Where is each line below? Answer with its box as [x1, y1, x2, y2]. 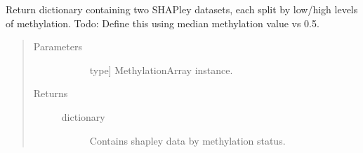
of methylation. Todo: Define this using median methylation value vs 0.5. [6, 15, 319, 30]
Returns [33, 86, 68, 101]
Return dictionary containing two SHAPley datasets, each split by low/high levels [6, 2, 358, 16]
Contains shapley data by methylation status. [89, 133, 286, 147]
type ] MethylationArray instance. [89, 62, 233, 77]
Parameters [33, 39, 82, 54]
